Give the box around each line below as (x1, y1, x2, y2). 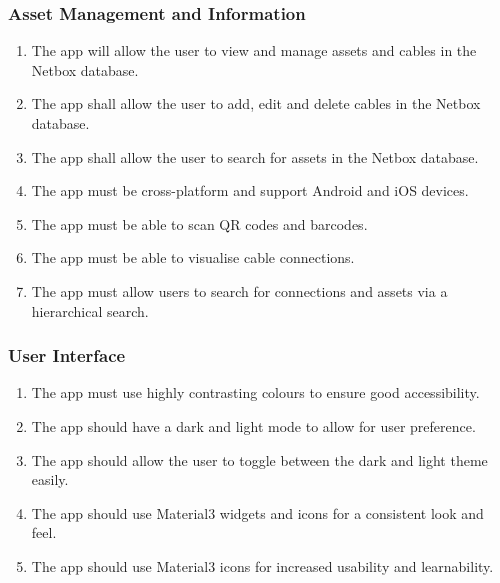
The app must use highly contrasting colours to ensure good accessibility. (31, 382, 480, 403)
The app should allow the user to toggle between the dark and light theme (31, 449, 488, 470)
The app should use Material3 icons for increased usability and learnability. (31, 555, 494, 576)
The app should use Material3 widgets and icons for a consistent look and (31, 502, 484, 523)
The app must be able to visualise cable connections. (31, 247, 355, 268)
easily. (31, 469, 69, 490)
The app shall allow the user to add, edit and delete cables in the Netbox (31, 93, 481, 114)
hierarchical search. (31, 300, 149, 321)
